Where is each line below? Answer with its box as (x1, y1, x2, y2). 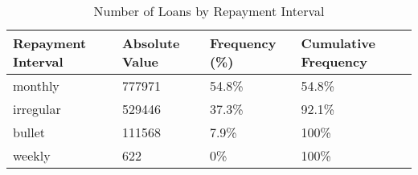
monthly (13, 76, 59, 95)
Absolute (121, 34, 180, 52)
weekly (13, 146, 51, 165)
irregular (13, 100, 61, 118)
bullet (13, 123, 46, 141)
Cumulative (301, 34, 375, 52)
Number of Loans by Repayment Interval (93, 2, 325, 20)
